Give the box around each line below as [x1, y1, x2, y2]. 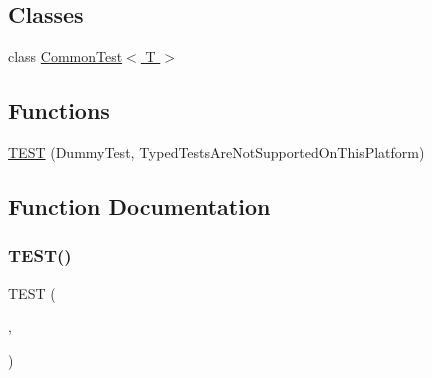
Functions [8, 95, 110, 126]
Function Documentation [8, 190, 271, 221]
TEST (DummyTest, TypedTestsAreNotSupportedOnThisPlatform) [8, 142, 425, 162]
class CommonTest [8, 46, 123, 67]
